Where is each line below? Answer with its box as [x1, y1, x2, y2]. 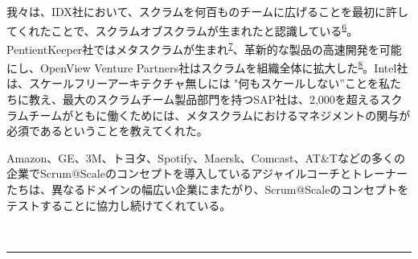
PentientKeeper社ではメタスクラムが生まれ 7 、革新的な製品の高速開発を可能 [6, 38, 402, 57]
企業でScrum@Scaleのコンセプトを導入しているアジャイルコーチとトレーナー [6, 165, 408, 182]
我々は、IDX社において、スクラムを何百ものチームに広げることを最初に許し [6, 3, 408, 19]
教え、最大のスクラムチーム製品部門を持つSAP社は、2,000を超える [28, 90, 380, 107]
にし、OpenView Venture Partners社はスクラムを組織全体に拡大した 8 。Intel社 [6, 57, 408, 76]
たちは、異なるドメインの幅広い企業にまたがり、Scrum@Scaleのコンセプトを [6, 180, 409, 197]
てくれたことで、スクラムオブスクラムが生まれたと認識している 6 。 [6, 19, 359, 39]
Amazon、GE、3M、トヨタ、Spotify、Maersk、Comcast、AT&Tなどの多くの [6, 149, 405, 166]
